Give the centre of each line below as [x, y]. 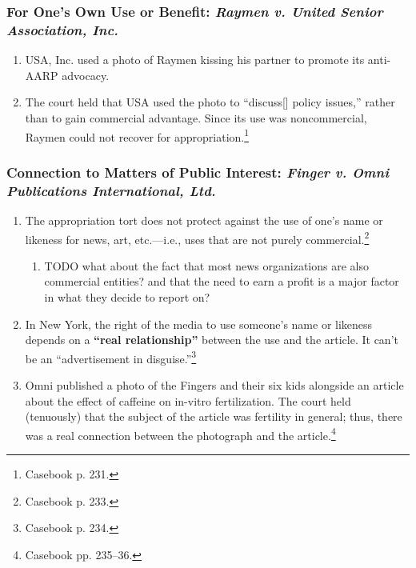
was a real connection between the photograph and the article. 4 [180, 434]
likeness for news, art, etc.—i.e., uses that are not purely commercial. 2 [197, 238]
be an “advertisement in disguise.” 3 [111, 357]
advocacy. [86, 75]
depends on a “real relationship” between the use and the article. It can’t [212, 340]
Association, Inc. [62, 29]
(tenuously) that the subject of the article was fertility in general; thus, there [214, 416]
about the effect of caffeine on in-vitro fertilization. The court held [188, 400]
